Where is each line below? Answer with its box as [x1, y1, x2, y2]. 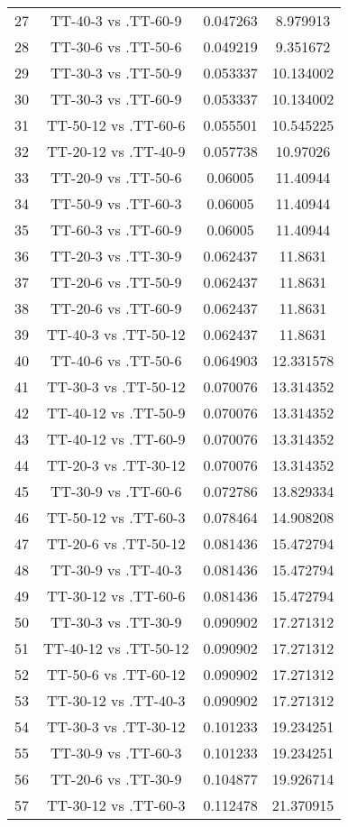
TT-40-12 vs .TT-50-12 [43, 638, 189, 658]
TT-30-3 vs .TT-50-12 [47, 376, 186, 397]
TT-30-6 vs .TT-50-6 [50, 36, 182, 57]
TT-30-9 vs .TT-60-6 [50, 481, 182, 501]
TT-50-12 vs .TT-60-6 [47, 115, 186, 135]
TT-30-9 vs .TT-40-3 [50, 559, 182, 580]
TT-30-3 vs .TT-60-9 [50, 88, 182, 109]
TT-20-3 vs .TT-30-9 [50, 245, 182, 266]
